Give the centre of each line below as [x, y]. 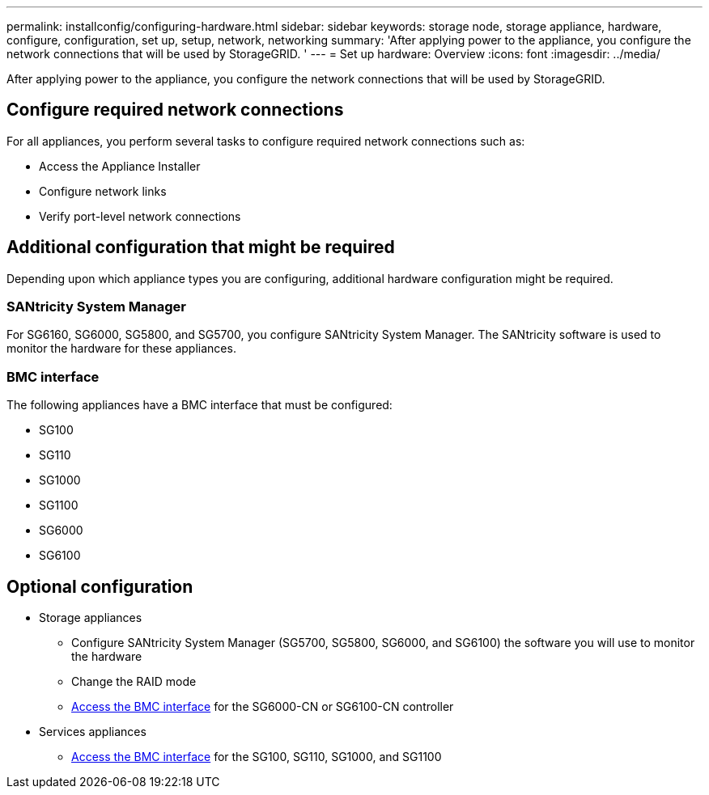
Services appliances [93, 732]
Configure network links [103, 191]
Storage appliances [91, 618]
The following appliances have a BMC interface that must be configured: [200, 405]
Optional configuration [100, 586]
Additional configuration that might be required [201, 247]
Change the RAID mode [134, 682]
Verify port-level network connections [140, 216]
